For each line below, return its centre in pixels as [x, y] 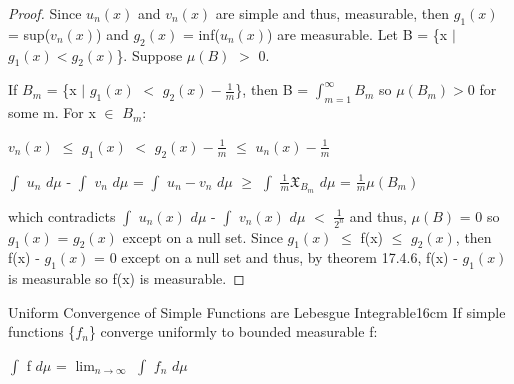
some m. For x [52, 112]
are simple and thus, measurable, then [332, 13]
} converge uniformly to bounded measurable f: [233, 331]
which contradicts [62, 215]
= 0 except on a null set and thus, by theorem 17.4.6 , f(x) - [276, 257]
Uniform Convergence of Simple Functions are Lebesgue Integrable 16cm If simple [257, 311]
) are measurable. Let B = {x [357, 33]
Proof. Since [45, 13]
